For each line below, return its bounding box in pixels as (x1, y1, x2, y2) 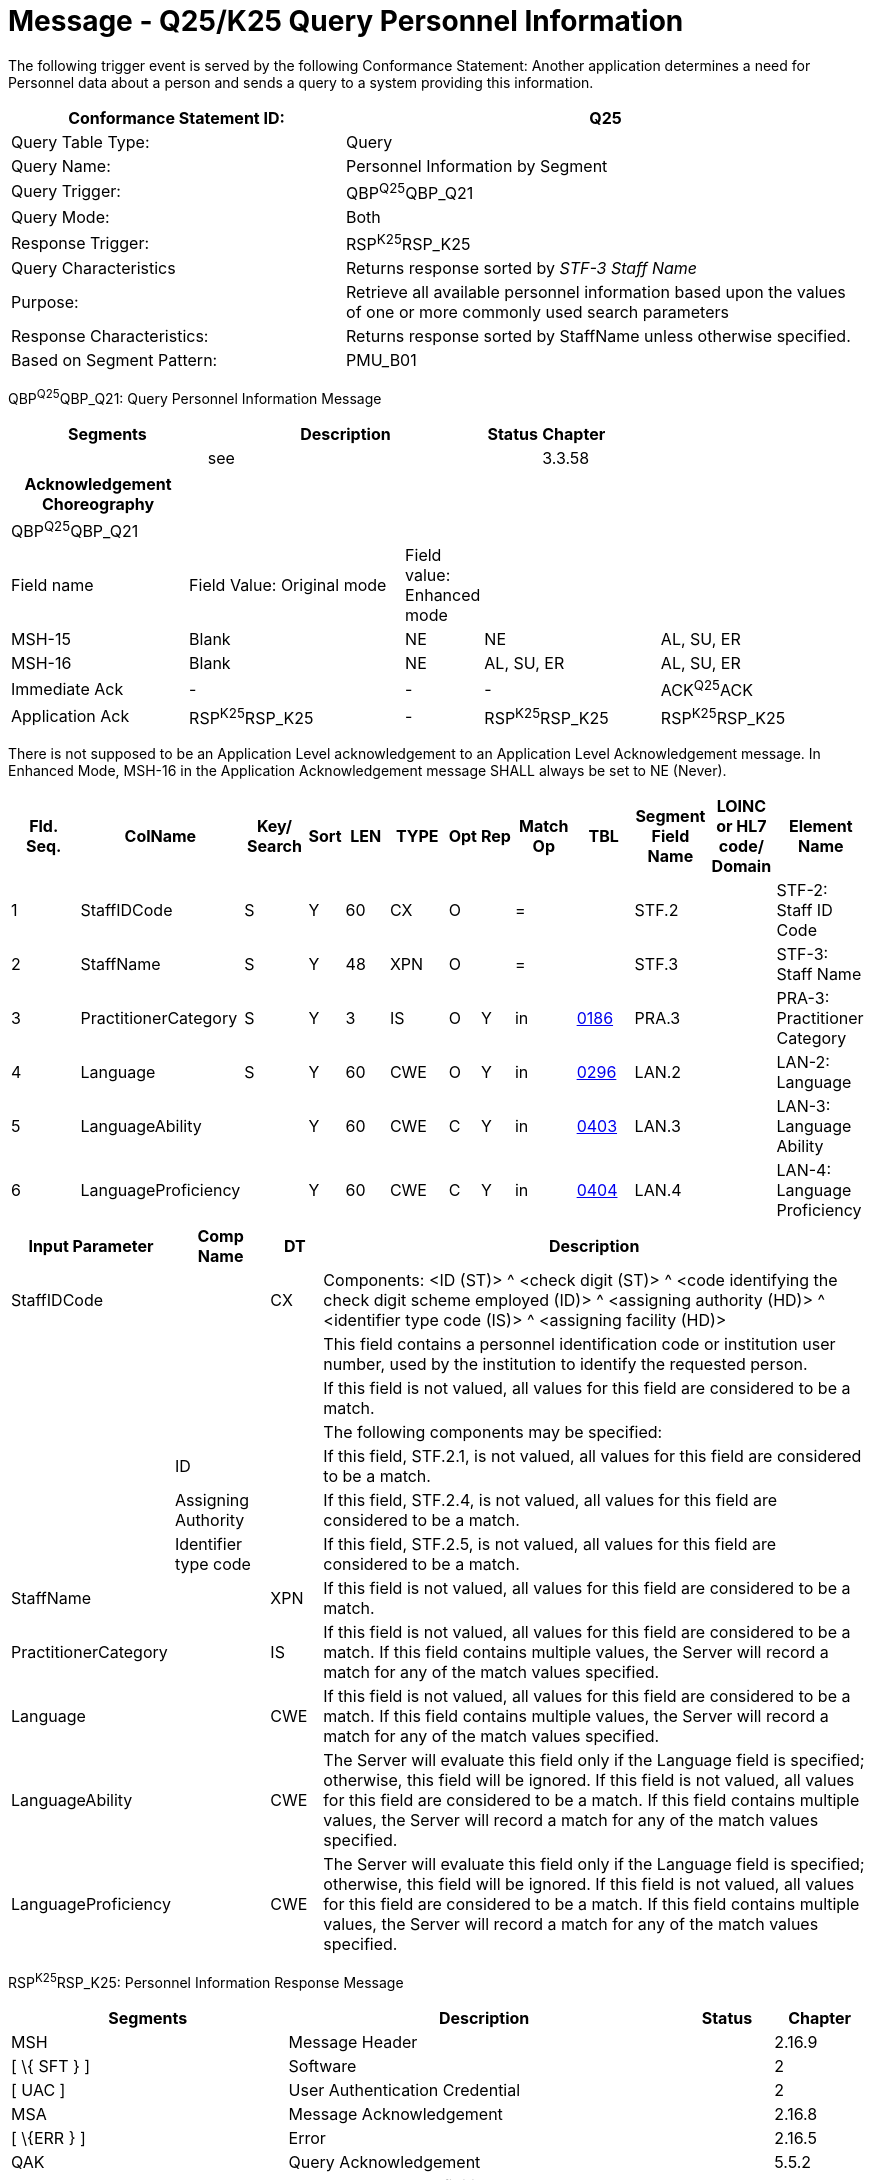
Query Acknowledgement (288, 2151, 481, 2172)
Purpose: (11, 292, 79, 313)
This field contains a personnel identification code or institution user (323, 1334, 836, 1355)
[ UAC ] (11, 2079, 66, 2100)
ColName (124, 826, 197, 847)
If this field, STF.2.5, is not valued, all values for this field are (323, 1534, 777, 1555)
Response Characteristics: (11, 326, 209, 347)
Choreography (41, 494, 155, 515)
